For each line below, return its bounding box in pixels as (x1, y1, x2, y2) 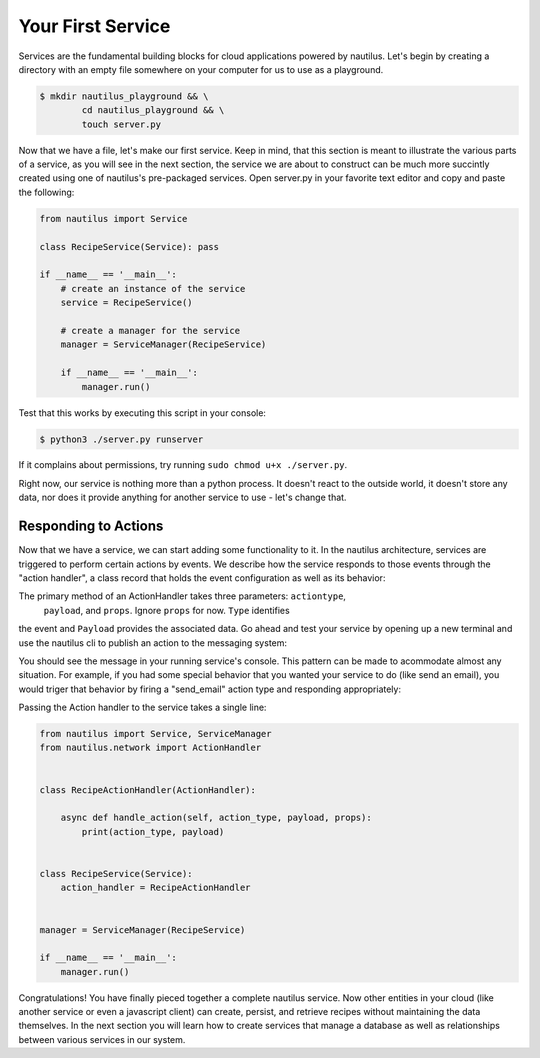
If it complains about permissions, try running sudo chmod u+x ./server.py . (18, 459, 348, 471)
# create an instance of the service (60, 283, 246, 294)
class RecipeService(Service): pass (39, 241, 220, 252)
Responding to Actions (18, 518, 164, 535)
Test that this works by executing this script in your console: (18, 406, 267, 419)
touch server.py (81, 118, 162, 130)
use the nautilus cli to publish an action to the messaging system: (18, 636, 288, 649)
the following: (18, 186, 75, 198)
